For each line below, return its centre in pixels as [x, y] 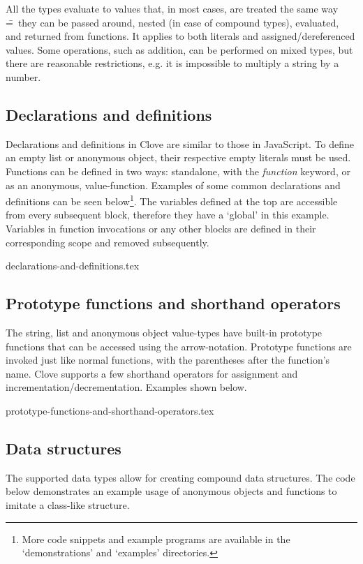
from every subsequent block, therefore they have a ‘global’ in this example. [168, 215]
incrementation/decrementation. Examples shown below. [126, 387]
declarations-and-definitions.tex [73, 266]
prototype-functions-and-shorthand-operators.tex [110, 410]
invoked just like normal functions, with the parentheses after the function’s [168, 360]
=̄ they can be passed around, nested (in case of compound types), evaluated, [172, 22]
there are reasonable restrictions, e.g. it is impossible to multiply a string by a [172, 63]
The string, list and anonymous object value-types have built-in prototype [164, 332]
